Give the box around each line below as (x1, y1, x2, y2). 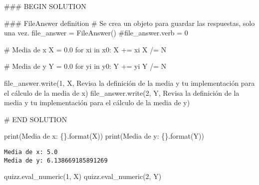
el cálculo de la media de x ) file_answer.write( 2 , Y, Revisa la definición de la (4, 87, 240, 98)
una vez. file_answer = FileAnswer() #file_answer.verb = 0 (4, 27, 188, 38)
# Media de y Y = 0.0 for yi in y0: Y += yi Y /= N (4, 61, 167, 71)
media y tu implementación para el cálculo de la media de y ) (4, 97, 190, 108)
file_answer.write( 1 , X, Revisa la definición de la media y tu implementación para (4, 77, 255, 88)
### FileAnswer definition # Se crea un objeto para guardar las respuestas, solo (4, 17, 255, 28)
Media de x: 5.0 (4, 148, 58, 156)
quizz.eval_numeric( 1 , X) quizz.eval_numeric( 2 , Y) (4, 171, 162, 182)
